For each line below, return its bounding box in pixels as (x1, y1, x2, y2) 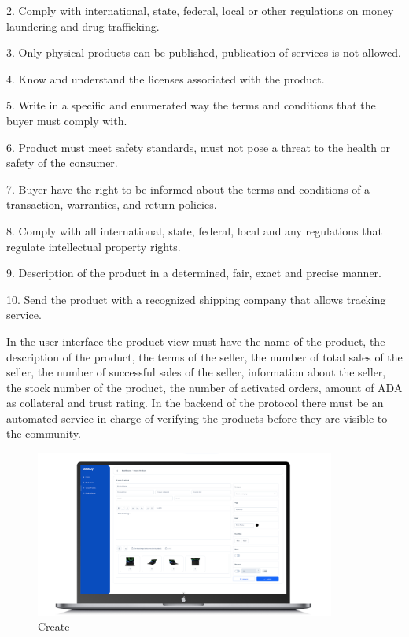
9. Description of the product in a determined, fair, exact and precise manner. (6, 265, 381, 281)
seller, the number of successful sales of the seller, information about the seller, (6, 364, 386, 380)
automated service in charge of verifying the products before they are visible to (6, 409, 388, 426)
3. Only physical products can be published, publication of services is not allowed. (6, 44, 401, 61)
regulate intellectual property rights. (6, 238, 181, 254)
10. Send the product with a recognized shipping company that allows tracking (6, 291, 386, 307)
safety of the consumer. (6, 154, 118, 171)
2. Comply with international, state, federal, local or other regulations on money (6, 2, 394, 18)
